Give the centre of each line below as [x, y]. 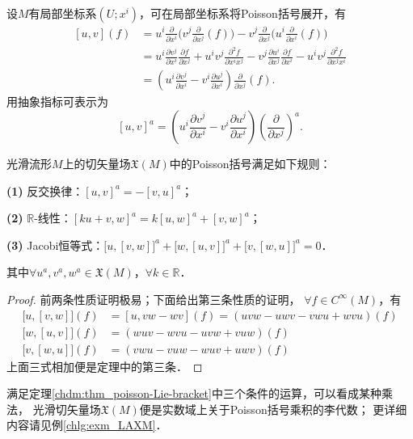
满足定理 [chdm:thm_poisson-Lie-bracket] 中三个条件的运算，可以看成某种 [194, 393]
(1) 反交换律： [45, 190]
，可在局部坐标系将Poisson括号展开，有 [242, 13]
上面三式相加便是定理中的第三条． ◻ [105, 366]
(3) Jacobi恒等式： [55, 245]
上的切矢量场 [97, 163]
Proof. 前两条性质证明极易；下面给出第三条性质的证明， [154, 299]
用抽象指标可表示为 [57, 101]
